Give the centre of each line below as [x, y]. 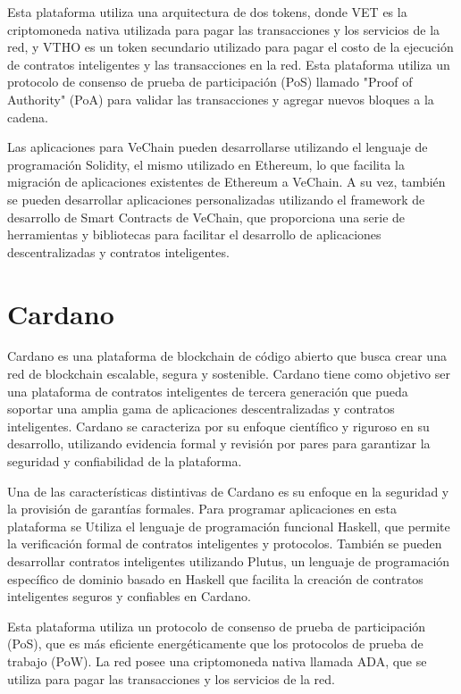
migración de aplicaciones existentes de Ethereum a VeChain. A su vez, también [226, 182]
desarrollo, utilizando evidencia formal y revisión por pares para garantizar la [219, 443]
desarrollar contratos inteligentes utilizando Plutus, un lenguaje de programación [229, 560]
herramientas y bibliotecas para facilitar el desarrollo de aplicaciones [194, 234]
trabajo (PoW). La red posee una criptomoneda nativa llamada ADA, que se [217, 661]
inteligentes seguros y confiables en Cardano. [129, 596]
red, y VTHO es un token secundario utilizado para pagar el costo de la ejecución [230, 47]
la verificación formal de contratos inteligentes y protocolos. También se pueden [225, 543]
